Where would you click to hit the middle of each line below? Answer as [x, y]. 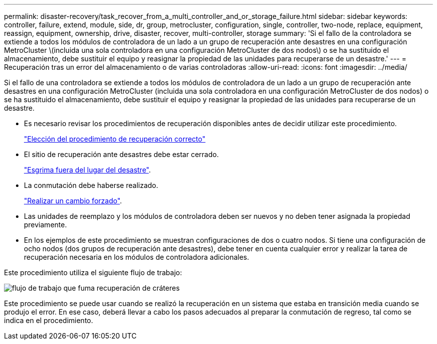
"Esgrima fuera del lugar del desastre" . [88, 170]
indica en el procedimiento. [49, 320]
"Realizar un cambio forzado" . [73, 201]
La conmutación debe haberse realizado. [91, 185]
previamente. [45, 225]
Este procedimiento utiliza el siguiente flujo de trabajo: [93, 272]
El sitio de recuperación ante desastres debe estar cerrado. [121, 154]
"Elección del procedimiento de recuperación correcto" [115, 139]
